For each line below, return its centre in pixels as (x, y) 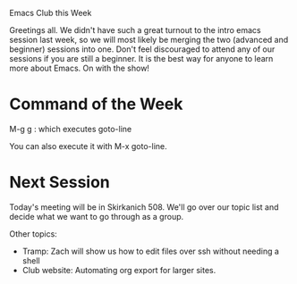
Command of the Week (96, 104)
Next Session (59, 183)
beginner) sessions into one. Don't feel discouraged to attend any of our (142, 49)
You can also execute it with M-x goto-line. (88, 146)
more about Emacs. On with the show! (80, 68)
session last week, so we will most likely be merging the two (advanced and (149, 40)
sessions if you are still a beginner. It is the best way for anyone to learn (141, 58)
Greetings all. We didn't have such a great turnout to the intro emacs (135, 30)
